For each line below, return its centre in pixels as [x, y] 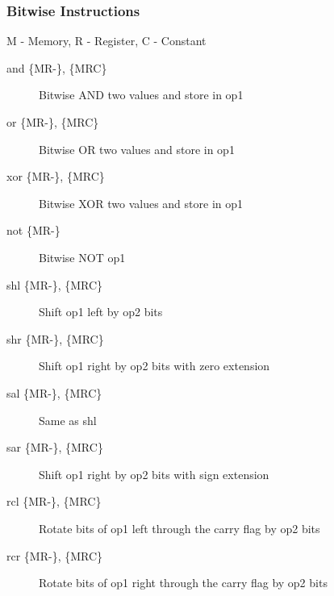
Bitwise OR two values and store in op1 [137, 149]
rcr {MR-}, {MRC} [55, 555]
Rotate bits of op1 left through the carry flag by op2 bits [180, 528]
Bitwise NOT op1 [82, 257]
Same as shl [68, 420]
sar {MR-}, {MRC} [55, 447]
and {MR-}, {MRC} [57, 67]
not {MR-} [33, 230]
